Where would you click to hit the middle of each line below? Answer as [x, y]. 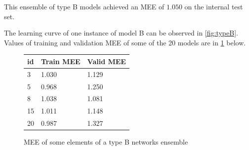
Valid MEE [106, 61]
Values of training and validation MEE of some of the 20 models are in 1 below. [125, 42]
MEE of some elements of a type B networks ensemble [106, 142]
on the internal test [214, 6]
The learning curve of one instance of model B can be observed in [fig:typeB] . [121, 33]
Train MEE [61, 61]
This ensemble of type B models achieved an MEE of [84, 6]
